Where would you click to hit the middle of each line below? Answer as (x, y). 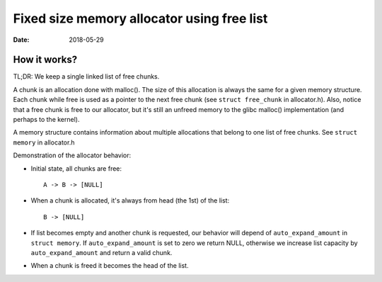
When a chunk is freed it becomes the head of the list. (110, 266)
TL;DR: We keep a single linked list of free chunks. (86, 77)
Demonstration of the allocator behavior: (72, 155)
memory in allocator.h (44, 142)
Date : (21, 40)
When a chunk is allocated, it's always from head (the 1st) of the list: (130, 201)
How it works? (45, 60)
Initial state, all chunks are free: (76, 168)
